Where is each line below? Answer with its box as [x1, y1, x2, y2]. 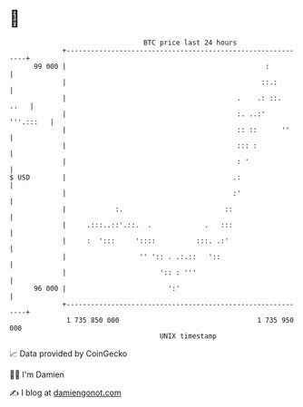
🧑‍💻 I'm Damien [9, 369, 65, 380]
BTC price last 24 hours [143, 38, 238, 47]
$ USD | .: [9, 172, 242, 182]
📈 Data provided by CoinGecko [9, 348, 128, 359]
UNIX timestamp [159, 331, 218, 341]
